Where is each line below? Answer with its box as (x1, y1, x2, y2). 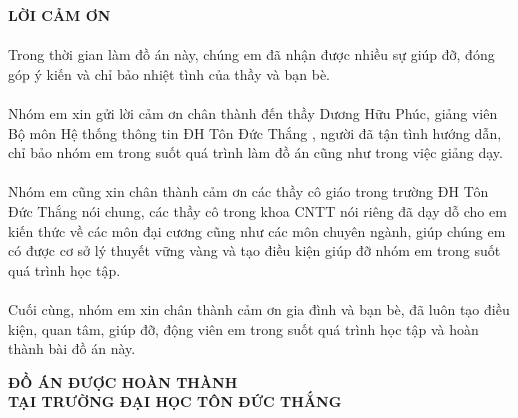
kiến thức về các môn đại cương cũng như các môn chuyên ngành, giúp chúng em (8, 220, 506, 241)
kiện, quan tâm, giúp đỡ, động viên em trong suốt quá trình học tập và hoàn (8, 318, 479, 339)
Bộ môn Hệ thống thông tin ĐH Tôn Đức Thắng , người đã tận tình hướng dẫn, (8, 122, 502, 143)
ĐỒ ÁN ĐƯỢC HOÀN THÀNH (8, 371, 238, 392)
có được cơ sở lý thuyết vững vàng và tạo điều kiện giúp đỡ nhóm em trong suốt (8, 240, 501, 261)
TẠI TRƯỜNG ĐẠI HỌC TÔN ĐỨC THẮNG (8, 391, 342, 412)
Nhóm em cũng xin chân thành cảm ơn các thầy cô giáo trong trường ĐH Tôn (8, 181, 489, 202)
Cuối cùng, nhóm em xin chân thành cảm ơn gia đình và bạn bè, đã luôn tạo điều (8, 298, 510, 319)
